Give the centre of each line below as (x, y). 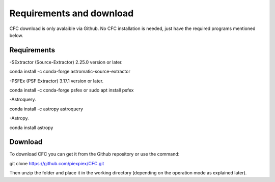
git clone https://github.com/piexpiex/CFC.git (57, 163)
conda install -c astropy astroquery (46, 109)
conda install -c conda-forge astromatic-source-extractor (70, 72)
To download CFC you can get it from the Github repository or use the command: (94, 154)
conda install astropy (31, 128)
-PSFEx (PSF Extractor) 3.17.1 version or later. (57, 81)
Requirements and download (72, 13)
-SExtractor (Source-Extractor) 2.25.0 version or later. (66, 62)
